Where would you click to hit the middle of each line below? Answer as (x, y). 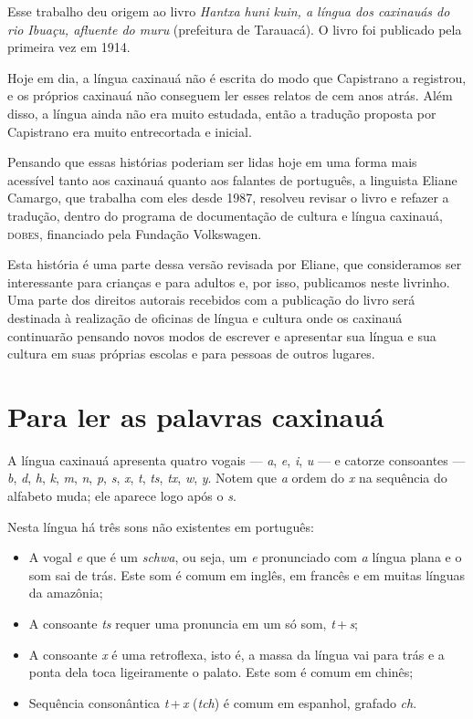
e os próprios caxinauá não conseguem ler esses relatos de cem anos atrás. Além (230, 95)
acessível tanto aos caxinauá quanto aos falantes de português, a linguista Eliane (232, 179)
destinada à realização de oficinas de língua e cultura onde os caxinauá (205, 317)
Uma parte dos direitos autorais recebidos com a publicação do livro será (211, 300)
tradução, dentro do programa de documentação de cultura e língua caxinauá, (226, 215)
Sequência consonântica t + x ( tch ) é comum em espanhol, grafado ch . (223, 702)
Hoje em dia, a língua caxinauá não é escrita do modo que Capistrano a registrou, (237, 77)
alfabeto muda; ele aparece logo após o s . (122, 495)
